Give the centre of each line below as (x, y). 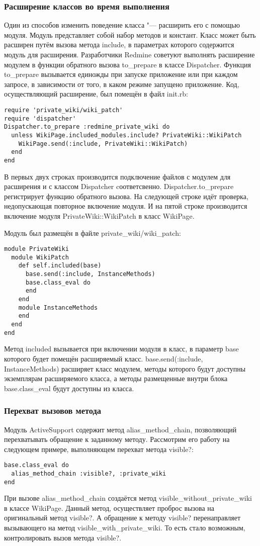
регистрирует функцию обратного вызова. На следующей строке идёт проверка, (126, 196)
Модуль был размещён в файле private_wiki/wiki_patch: (93, 233)
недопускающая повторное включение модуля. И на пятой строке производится (126, 206)
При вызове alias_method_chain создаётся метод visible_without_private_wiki (128, 498)
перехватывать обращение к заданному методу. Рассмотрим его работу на (117, 439)
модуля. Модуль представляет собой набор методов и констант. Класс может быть (130, 34)
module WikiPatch (40, 257)
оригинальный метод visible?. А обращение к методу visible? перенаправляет (122, 518)
